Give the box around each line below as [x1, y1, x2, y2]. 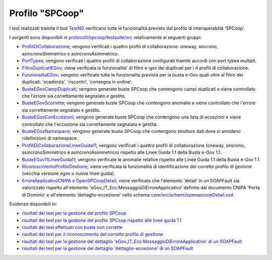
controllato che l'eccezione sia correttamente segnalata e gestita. [22, 121, 158, 127]
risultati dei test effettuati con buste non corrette [22, 224, 123, 230]
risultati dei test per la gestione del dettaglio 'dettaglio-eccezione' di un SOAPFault [22, 245, 193, 251]
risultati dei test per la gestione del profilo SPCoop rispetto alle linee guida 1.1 [22, 217, 182, 223]
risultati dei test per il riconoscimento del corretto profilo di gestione [22, 231, 163, 237]
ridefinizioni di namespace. [22, 135, 78, 141]
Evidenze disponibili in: [9, 201, 57, 207]
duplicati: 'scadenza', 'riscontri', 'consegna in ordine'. [22, 79, 132, 85]
